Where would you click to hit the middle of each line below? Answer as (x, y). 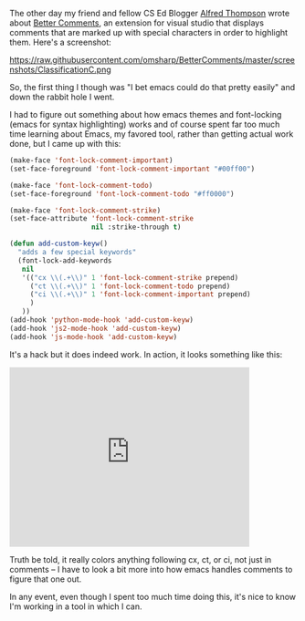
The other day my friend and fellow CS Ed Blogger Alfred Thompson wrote (150, 13)
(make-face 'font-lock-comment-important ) (91, 160)
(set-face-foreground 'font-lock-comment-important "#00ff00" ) (132, 169)
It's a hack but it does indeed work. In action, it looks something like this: (146, 354)
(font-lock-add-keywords (65, 260)
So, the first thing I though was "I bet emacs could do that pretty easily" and (152, 87)
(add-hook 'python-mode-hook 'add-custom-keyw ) (102, 320)
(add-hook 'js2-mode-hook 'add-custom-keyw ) (95, 328)
